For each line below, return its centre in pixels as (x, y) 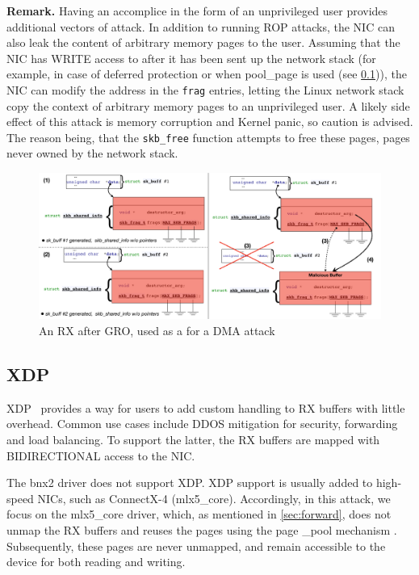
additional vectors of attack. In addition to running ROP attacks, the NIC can (201, 26)
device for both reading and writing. (96, 562)
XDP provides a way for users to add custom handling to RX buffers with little (206, 407)
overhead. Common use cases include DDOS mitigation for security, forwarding (202, 424)
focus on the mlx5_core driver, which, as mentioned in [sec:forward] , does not (199, 514)
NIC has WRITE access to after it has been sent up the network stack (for (191, 58)
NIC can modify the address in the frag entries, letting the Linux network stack (205, 89)
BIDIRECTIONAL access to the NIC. (101, 455)
